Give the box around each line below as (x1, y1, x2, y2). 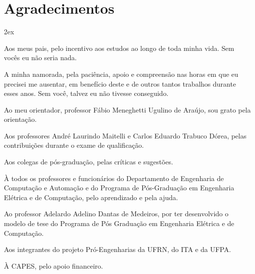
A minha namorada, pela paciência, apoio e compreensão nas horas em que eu (4, 68, 238, 79)
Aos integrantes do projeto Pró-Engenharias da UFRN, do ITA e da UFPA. (4, 244, 231, 254)
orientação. (4, 114, 37, 124)
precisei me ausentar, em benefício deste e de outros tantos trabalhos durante (4, 78, 236, 89)
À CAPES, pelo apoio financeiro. (4, 260, 103, 271)
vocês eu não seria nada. (4, 52, 77, 63)
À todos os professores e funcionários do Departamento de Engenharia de (4, 173, 224, 183)
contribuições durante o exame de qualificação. (4, 140, 144, 150)
